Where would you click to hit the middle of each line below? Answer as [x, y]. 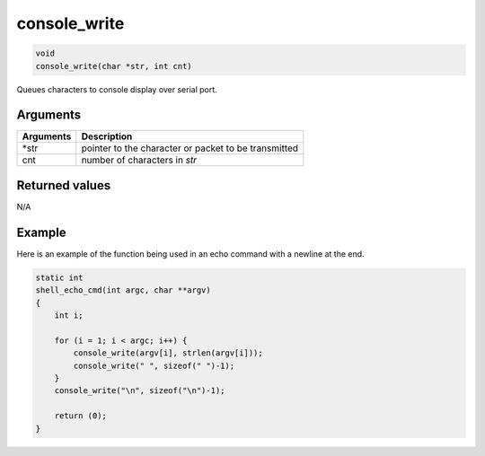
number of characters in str [139, 160]
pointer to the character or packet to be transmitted [190, 148]
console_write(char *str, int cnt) [114, 66]
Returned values [64, 185]
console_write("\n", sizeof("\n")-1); [140, 391]
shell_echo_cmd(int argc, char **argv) [123, 290]
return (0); [81, 416]
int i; [69, 316]
